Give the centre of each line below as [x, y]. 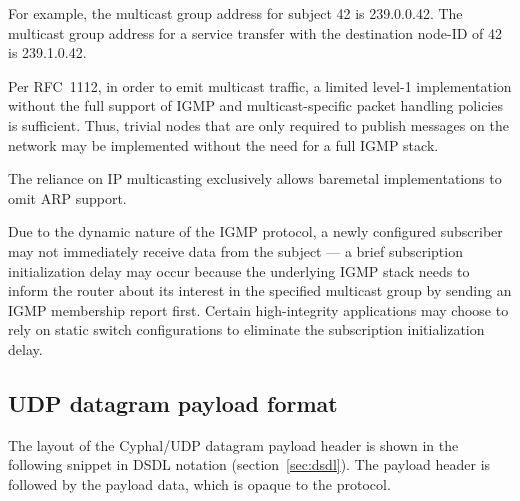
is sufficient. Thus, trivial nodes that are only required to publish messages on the [258, 124]
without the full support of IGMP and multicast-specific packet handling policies [255, 105]
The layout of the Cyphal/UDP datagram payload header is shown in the [233, 444]
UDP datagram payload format [173, 402]
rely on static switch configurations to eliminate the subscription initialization [246, 329]
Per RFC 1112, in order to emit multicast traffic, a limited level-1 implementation [260, 85]
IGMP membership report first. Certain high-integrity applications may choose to [258, 309]
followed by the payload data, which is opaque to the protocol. [199, 483]
